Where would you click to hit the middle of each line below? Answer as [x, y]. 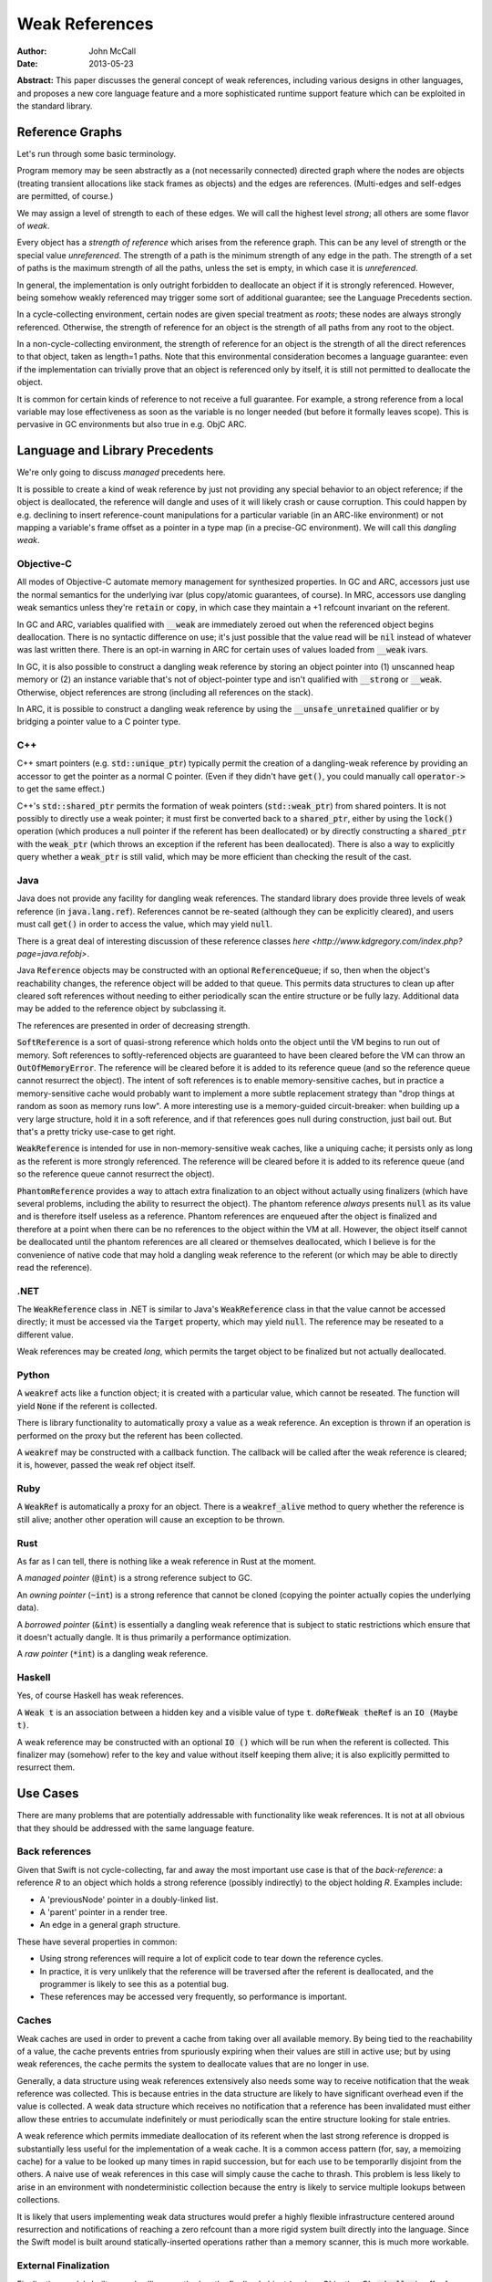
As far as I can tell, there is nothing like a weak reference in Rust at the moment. [166, 1561]
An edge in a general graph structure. [110, 1925]
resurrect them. [46, 1767]
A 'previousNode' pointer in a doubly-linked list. [129, 1900]
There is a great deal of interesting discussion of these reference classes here [163, 941]
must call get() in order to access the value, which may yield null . [145, 924]
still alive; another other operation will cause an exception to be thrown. [151, 1519]
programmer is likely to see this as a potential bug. [134, 1984]
